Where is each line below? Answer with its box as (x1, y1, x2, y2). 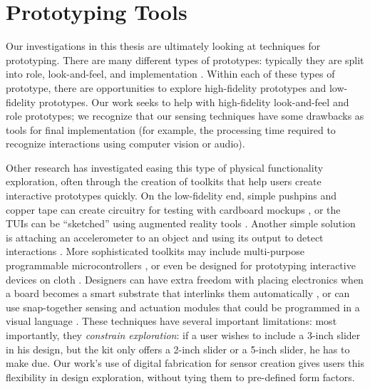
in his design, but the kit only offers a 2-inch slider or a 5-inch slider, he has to (6, 341, 350, 356)
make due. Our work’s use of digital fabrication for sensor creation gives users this (6, 356, 364, 370)
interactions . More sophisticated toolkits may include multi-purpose (6, 244, 304, 259)
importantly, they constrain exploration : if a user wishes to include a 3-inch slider (6, 328, 361, 342)
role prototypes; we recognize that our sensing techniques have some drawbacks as (6, 108, 364, 123)
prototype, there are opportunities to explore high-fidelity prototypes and (6, 80, 327, 95)
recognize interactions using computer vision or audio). (6, 136, 245, 151)
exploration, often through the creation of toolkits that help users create (6, 174, 322, 189)
